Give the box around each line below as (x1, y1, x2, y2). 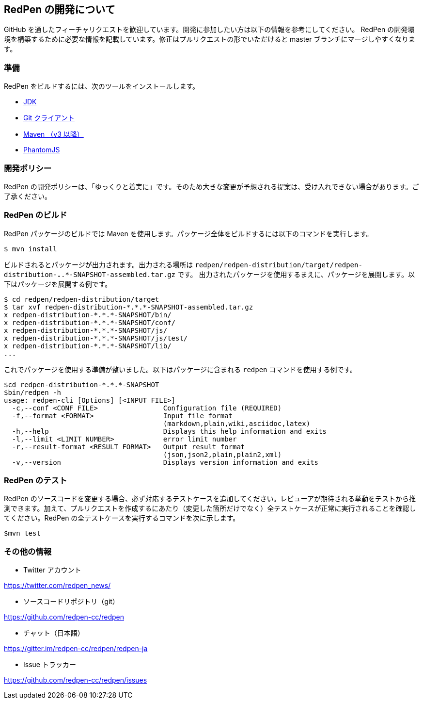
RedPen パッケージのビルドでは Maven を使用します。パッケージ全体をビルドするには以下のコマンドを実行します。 (4, 229, 373, 238)
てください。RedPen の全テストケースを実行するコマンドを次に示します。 (4, 514, 240, 523)
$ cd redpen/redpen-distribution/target (4, 295, 159, 303)
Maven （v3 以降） (23, 130, 84, 139)
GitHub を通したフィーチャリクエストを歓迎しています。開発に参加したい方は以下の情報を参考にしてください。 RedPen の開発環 (4, 25, 415, 34)
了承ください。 (4, 192, 51, 200)
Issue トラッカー (23, 660, 76, 669)
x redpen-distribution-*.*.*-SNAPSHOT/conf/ (4, 318, 176, 327)
